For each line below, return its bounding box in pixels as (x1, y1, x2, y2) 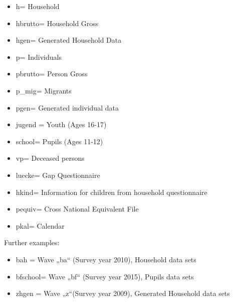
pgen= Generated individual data (16, 102, 119, 113)
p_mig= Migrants (16, 85, 72, 95)
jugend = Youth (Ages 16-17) (16, 119, 107, 130)
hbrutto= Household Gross (16, 18, 99, 28)
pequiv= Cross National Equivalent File (16, 204, 139, 214)
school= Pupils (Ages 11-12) (16, 136, 103, 146)
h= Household (16, 1, 60, 11)
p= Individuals (16, 51, 62, 62)
